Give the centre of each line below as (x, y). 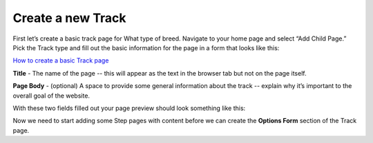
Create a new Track (70, 18)
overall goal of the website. (51, 96)
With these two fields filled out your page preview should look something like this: (129, 108)
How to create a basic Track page (61, 60)
